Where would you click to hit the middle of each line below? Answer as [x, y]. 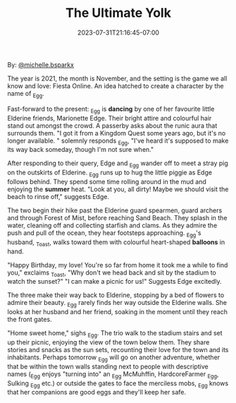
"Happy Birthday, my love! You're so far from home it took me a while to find [118, 265]
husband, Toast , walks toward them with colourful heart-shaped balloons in [116, 243]
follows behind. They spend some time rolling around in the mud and [107, 181]
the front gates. [30, 320]
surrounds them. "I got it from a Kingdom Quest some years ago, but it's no [117, 133]
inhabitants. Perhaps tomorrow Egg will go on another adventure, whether [114, 358]
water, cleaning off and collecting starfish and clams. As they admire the [112, 225]
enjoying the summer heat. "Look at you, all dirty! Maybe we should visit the [118, 189]
